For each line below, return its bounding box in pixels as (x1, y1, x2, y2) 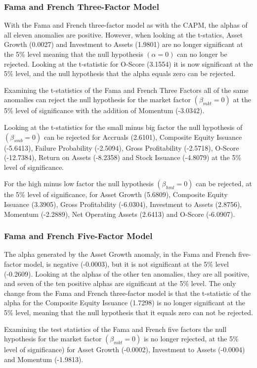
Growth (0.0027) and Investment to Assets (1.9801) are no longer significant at (4, 39, 243, 49)
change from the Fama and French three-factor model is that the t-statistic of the (4, 287, 251, 298)
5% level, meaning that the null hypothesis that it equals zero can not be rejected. (4, 307, 253, 317)
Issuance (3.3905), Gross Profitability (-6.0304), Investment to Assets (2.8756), (4, 199, 242, 209)
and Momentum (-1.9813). (4, 354, 84, 364)
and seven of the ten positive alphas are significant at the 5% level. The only (4, 278, 236, 288)
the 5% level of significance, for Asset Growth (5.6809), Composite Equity (4, 189, 228, 200)
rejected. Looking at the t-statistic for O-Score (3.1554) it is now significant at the (4, 58, 253, 69)
